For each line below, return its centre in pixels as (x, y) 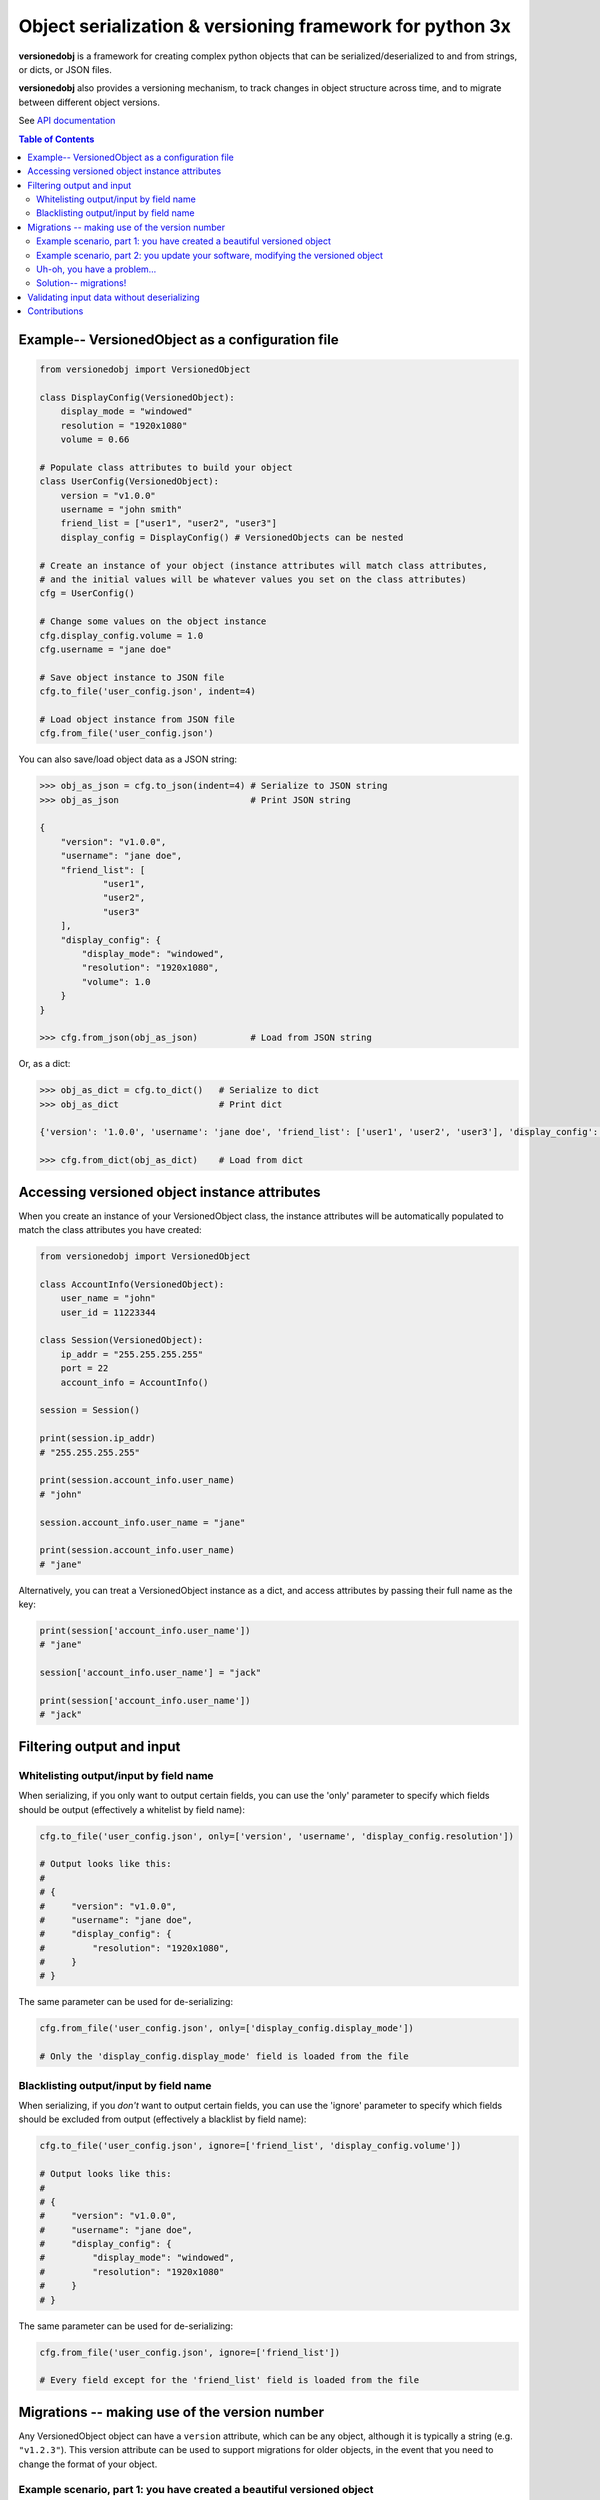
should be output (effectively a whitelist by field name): (131, 1809)
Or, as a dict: (44, 1064)
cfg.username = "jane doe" (105, 649)
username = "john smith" (121, 509)
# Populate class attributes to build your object (166, 467)
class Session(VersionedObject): (121, 1340)
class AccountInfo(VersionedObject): (132, 1284)
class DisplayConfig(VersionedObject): (137, 397)
